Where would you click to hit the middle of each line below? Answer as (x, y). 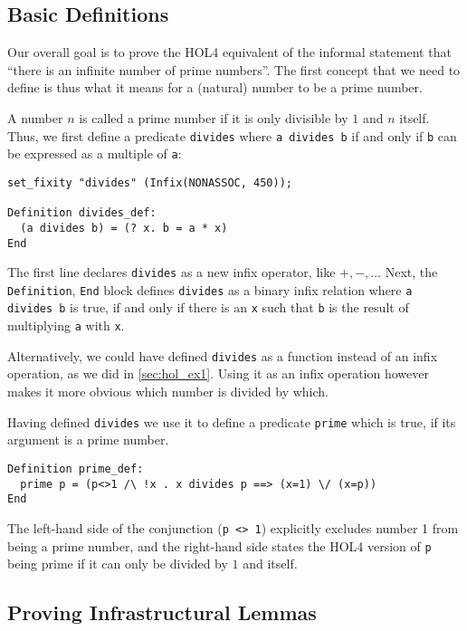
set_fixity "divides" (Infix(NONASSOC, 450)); (150, 182)
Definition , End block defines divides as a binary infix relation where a (210, 289)
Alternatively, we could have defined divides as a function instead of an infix (223, 355)
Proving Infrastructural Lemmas (162, 612)
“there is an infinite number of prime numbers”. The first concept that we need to (234, 69)
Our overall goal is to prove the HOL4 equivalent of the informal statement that (229, 52)
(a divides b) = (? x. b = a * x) (124, 228)
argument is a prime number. (88, 440)
